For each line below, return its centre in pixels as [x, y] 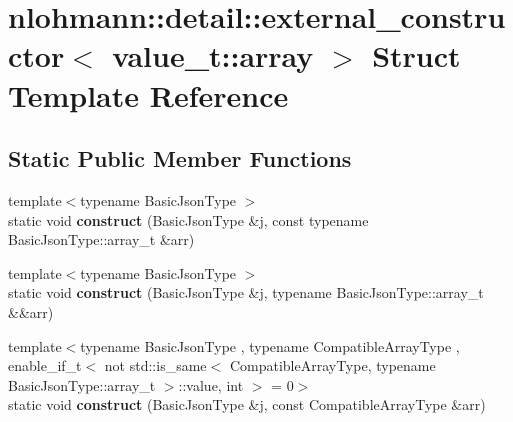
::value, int [211, 384]
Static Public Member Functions [180, 158]
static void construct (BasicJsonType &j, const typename [188, 219]
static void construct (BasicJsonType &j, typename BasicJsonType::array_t [246, 292]
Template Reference [148, 94]
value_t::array [213, 55]
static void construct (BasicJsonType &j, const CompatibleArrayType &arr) [247, 404]
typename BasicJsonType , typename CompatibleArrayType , [270, 345]
